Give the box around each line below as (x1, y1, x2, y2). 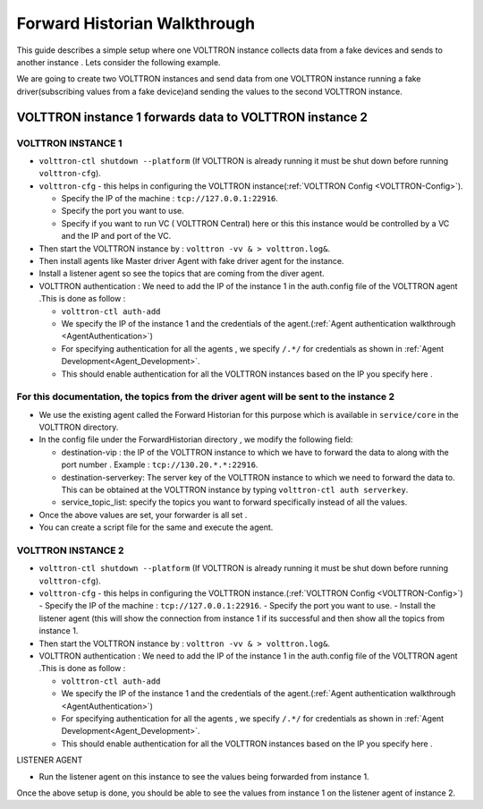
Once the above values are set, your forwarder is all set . (38, 509, 248, 520)
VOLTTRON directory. (38, 422, 119, 433)
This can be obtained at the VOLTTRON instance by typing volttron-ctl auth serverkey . (61, 484, 409, 495)
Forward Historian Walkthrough (16, 13, 255, 33)
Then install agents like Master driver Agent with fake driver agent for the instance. (38, 256, 344, 266)
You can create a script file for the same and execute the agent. (38, 522, 274, 532)
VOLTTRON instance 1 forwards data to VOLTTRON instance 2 (16, 109, 369, 124)
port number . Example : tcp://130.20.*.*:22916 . (61, 459, 258, 470)
